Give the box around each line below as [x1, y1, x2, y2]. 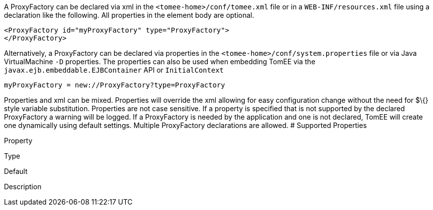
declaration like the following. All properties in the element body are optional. [4, 11, 254, 19]
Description [4, 182, 42, 191]
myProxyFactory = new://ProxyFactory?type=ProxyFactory [4, 81, 225, 89]
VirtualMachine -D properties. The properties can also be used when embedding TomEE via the [4, 57, 316, 66]
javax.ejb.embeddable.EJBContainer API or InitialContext [4, 66, 224, 74]
